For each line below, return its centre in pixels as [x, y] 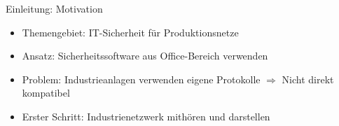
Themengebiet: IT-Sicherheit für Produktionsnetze [130, 32]
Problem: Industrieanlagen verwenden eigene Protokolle [141, 79]
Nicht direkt [308, 79]
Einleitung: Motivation [54, 8]
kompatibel [46, 93]
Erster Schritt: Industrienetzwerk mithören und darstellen [146, 116]
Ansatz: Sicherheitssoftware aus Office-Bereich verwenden [145, 56]
